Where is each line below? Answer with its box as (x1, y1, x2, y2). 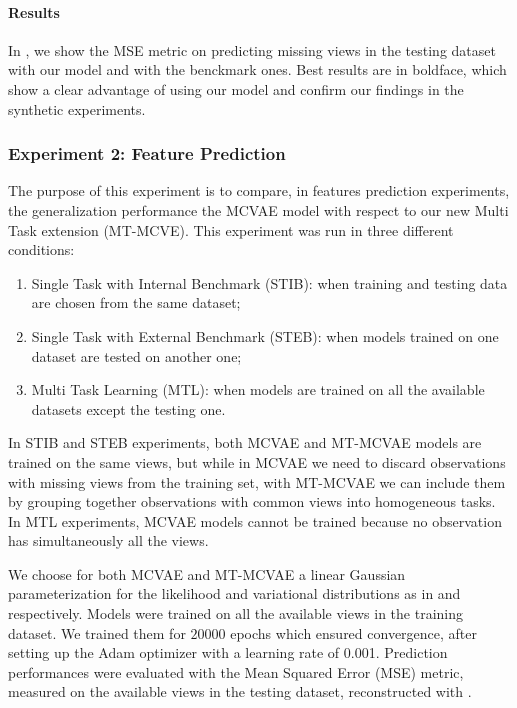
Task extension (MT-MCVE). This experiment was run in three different (8, 219, 454, 240)
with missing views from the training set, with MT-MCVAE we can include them (8, 471, 506, 492)
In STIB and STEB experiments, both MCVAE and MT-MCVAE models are (8, 432, 482, 453)
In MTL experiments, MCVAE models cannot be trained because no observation (8, 510, 502, 531)
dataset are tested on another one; (31, 345, 242, 366)
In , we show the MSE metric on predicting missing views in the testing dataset (8, 39, 496, 60)
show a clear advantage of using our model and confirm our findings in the (8, 78, 464, 99)
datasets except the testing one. (31, 398, 226, 419)
